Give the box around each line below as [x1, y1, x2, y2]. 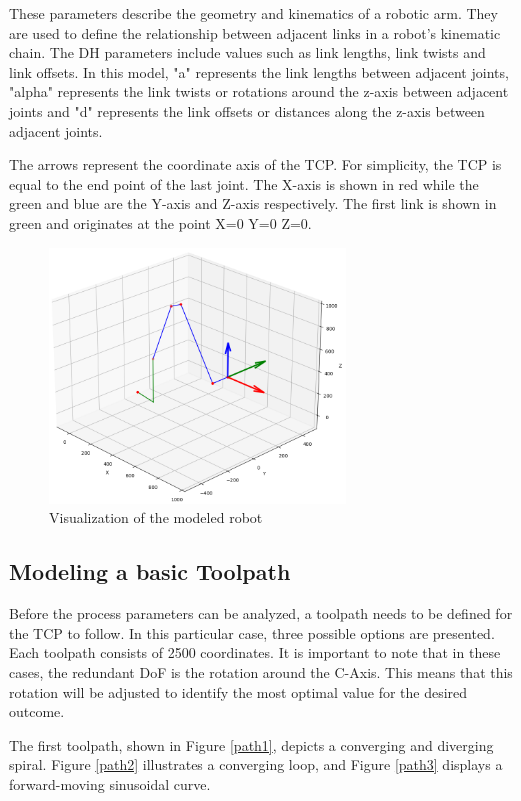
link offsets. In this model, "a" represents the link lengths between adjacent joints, [9, 61, 509, 82]
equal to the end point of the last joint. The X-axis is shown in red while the [9, 173, 479, 194]
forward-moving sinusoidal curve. [9, 774, 211, 795]
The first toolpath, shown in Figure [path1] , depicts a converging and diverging [9, 734, 494, 755]
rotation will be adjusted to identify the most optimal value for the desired [9, 681, 468, 702]
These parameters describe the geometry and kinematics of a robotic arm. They [9, 3, 498, 23]
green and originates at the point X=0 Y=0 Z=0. [9, 212, 312, 233]
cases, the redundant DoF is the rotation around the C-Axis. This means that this [9, 662, 513, 683]
